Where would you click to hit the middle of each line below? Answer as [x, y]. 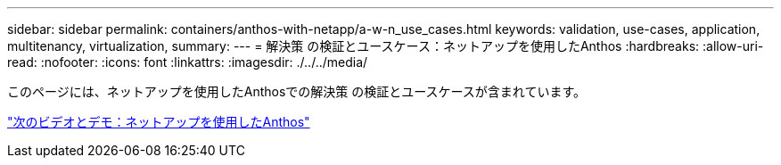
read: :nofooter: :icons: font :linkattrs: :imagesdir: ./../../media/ [188, 62]
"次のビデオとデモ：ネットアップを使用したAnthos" [159, 122]
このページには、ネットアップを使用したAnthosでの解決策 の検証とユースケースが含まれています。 [297, 91]
